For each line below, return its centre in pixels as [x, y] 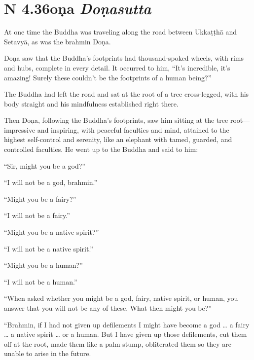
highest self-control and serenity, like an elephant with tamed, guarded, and [118, 139]
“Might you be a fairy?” [40, 198]
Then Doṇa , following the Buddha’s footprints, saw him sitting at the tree [116, 120]
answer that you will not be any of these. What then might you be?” [108, 308]
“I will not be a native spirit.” [49, 248]
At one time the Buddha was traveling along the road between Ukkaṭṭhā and [121, 32]
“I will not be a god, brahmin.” [51, 182]
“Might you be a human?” [43, 265]
